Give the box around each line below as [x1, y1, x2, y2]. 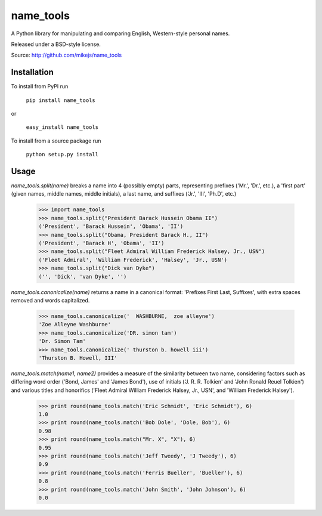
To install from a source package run [11, 137, 101, 144]
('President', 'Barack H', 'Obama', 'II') [38, 240, 165, 247]
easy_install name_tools [26, 124, 98, 131]
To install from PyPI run [11, 83, 69, 90]
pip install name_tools [26, 97, 95, 104]
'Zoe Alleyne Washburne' [38, 321, 112, 328]
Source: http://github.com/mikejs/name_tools [11, 51, 122, 59]
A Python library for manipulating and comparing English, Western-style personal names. [11, 30, 230, 37]
